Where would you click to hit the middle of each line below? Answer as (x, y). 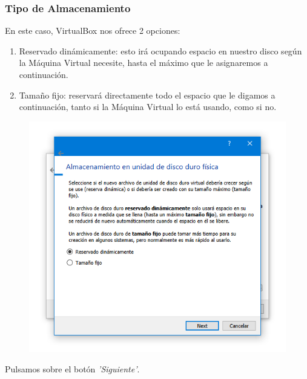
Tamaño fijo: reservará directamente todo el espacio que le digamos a (147, 95)
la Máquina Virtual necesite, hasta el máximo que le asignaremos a (144, 63)
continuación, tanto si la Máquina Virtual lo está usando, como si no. (148, 107)
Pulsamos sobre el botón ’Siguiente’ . (72, 368)
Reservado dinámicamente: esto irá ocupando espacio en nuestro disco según (160, 50)
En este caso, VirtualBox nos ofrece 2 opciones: (93, 31)
